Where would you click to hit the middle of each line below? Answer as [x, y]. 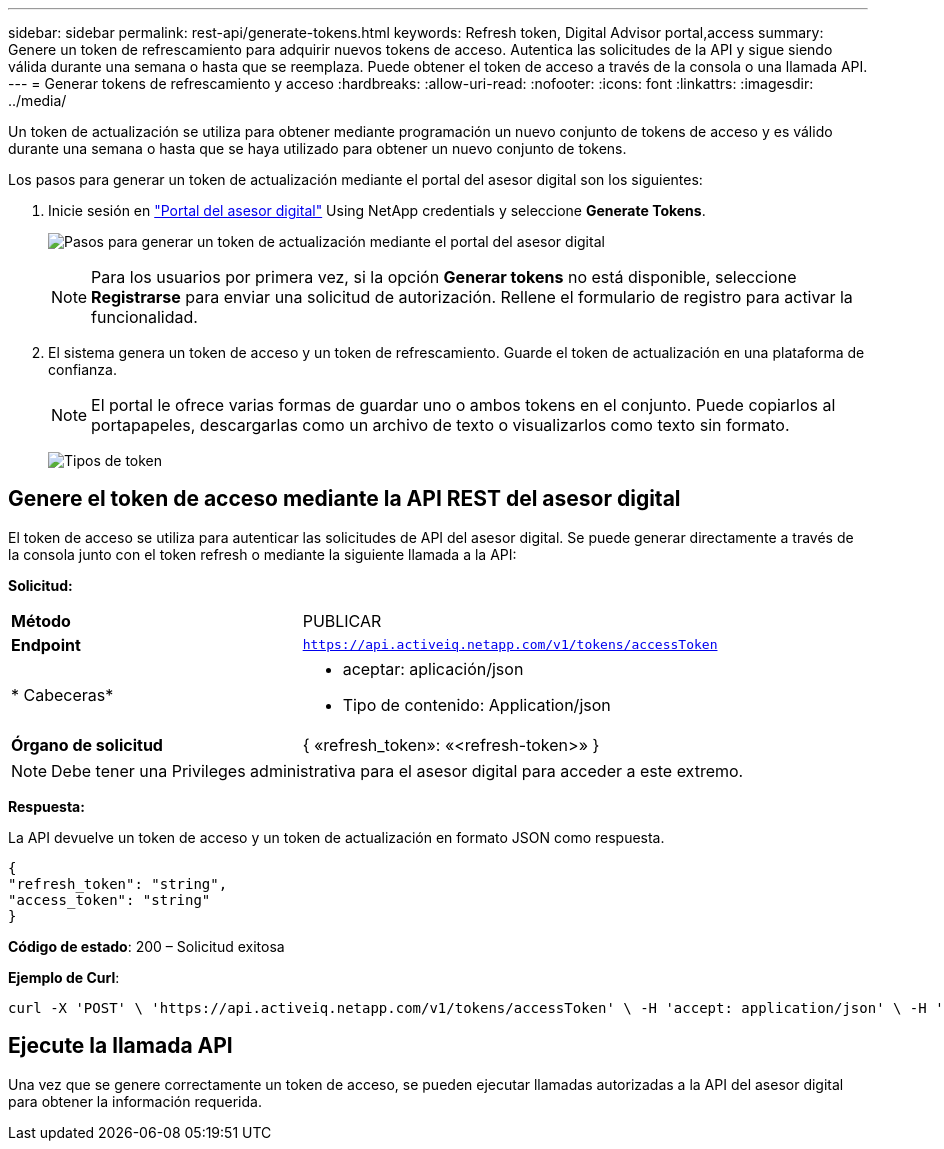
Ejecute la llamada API [120, 1046]
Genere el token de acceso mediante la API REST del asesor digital [344, 499]
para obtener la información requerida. [135, 1101]
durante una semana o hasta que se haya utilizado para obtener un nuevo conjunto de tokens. [317, 148]
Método [41, 620]
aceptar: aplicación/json [433, 668]
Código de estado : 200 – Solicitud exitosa [146, 946]
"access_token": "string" [109, 899]
